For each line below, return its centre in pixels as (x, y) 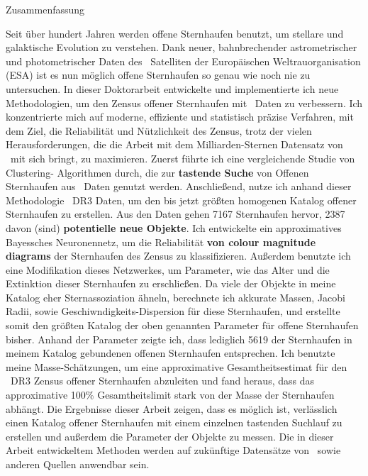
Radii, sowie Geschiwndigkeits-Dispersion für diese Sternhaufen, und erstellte (173, 311)
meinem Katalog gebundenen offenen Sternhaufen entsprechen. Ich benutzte (171, 353)
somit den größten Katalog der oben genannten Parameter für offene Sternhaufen (182, 325)
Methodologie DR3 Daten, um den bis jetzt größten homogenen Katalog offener (181, 200)
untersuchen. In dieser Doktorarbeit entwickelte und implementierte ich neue (172, 88)
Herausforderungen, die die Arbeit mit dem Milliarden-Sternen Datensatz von (174, 144)
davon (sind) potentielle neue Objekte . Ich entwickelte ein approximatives (174, 227)
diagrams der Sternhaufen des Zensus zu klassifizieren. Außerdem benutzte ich (178, 256)
